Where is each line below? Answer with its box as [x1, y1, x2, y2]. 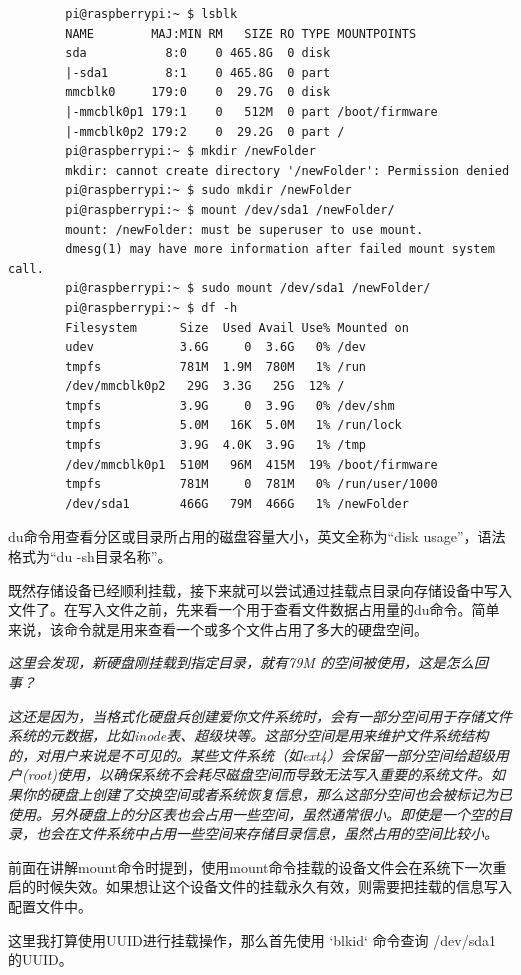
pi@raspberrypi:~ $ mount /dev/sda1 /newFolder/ [65, 202, 395, 217]
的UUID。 [8, 949, 73, 970]
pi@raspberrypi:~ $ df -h [65, 300, 238, 315]
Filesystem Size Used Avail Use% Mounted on [65, 320, 409, 335]
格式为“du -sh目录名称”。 [8, 546, 172, 567]
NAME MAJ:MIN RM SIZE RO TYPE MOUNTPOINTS [65, 26, 417, 41]
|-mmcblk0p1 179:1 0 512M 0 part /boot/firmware [65, 104, 438, 119]
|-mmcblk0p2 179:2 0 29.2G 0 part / [65, 124, 345, 139]
